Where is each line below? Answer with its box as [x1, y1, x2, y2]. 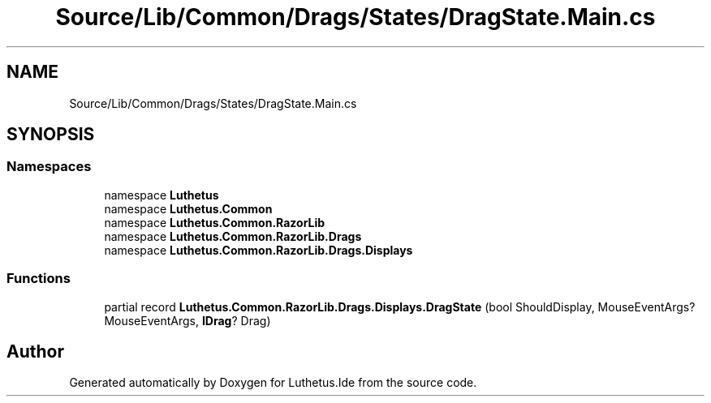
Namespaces [6, 158, 92, 175]
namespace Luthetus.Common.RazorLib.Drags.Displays [104, 242, 413, 257]
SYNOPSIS [6, 124, 95, 145]
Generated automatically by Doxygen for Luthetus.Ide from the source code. [69, 375, 477, 390]
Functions [6, 270, 71, 287]
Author [6, 341, 64, 362]
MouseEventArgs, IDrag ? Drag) [104, 313, 271, 328]
